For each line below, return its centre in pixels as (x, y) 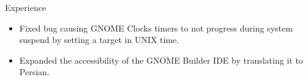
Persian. (34, 72)
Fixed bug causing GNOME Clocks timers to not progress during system (156, 28)
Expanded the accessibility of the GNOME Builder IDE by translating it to (161, 60)
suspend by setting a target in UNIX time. (99, 40)
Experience (26, 7)
